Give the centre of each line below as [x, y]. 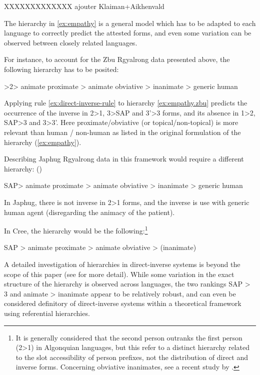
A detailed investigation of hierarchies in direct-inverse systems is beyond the [122, 264]
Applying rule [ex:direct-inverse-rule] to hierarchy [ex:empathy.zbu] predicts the [126, 103]
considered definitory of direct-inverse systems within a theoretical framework [123, 303]
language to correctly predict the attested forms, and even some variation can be [128, 33]
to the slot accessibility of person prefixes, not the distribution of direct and [132, 357]
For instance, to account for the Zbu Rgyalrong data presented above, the [117, 59]
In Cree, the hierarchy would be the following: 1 [76, 230]
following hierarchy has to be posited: [61, 69]
